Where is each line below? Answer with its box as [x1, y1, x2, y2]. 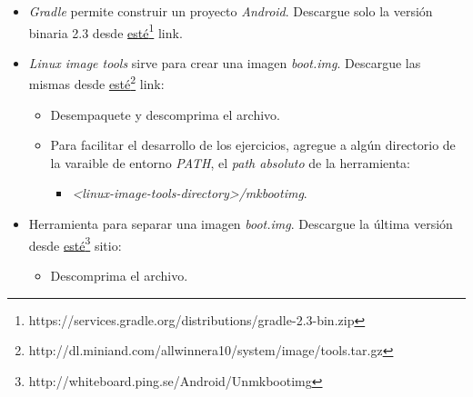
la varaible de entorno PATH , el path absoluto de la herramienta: [50, 153, 410, 172]
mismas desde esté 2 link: [28, 72, 165, 94]
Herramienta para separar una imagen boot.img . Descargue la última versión [28, 214, 453, 233]
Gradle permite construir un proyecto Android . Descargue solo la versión [28, 2, 433, 20]
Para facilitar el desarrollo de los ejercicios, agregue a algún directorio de [50, 135, 456, 154]
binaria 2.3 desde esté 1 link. [28, 20, 183, 42]
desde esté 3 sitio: [28, 233, 122, 254]
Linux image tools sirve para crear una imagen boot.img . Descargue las [28, 53, 421, 72]
